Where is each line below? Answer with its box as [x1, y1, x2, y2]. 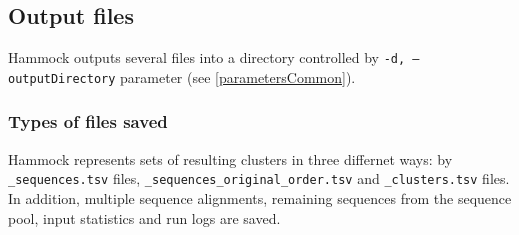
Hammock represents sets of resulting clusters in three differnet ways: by [8, 148, 453, 169]
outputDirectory [8, 71, 116, 86]
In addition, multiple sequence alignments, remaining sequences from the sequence [8, 187, 512, 208]
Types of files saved [8, 109, 168, 134]
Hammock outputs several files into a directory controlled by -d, [8, 47, 406, 68]
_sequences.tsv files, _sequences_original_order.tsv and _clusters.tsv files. [8, 168, 510, 189]
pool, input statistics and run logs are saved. [8, 207, 281, 228]
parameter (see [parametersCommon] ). [120, 66, 356, 87]
